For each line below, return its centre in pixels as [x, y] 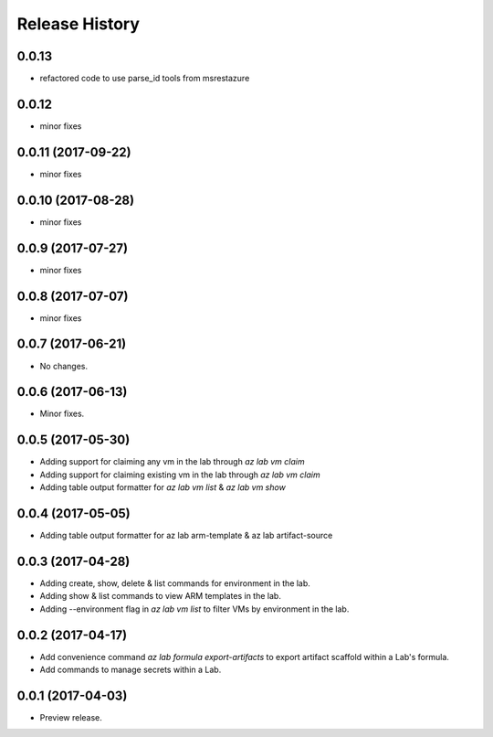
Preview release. [71, 717]
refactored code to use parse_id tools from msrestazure [145, 79]
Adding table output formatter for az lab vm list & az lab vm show [163, 487]
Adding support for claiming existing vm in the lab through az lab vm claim [180, 475]
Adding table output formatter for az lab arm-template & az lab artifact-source [186, 535]
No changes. [64, 366]
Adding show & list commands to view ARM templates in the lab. [161, 596]
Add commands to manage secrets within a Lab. [131, 669]
